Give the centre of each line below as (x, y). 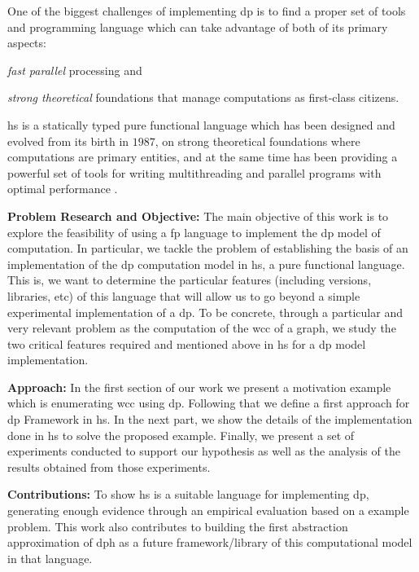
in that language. (50, 558)
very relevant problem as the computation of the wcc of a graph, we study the (202, 328)
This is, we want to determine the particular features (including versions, (190, 280)
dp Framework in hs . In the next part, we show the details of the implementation (210, 419)
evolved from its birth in (68, 141)
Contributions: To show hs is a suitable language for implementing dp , (188, 494)
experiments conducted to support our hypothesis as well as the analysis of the (204, 451)
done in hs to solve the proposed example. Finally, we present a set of (181, 435)
